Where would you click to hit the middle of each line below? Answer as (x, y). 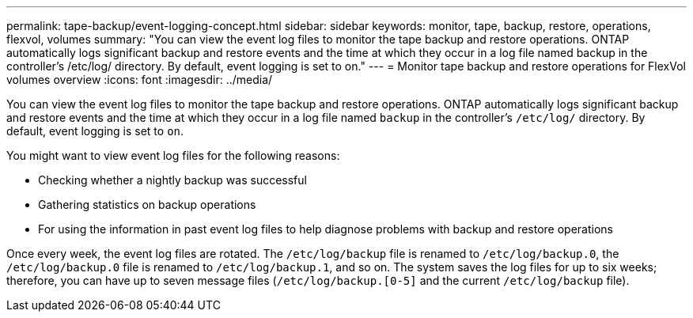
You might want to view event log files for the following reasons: (173, 155)
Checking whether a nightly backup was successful (172, 180)
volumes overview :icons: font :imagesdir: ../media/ (140, 79)
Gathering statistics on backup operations (147, 204)
